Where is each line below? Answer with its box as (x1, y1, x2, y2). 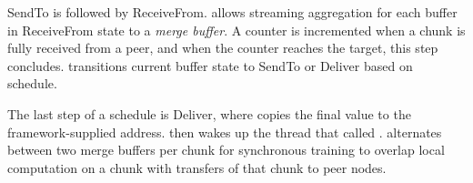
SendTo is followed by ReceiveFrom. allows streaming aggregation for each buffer (7, 3, 458, 21)
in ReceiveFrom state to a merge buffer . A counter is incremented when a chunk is (7, 20, 466, 39)
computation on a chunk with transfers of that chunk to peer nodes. (7, 158, 387, 177)
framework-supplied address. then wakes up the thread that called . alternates (7, 122, 442, 141)
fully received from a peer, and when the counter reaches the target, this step (7, 38, 438, 57)
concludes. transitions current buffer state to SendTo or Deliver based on (7, 56, 413, 75)
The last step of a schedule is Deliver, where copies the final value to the (7, 104, 411, 123)
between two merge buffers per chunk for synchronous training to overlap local (7, 140, 445, 159)
